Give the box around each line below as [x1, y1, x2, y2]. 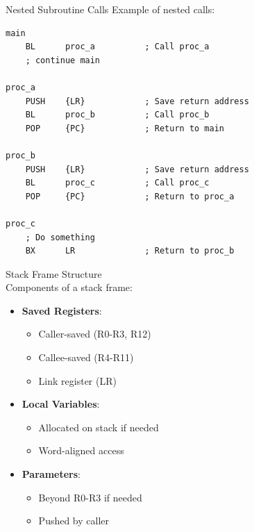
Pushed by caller [38, 513, 110, 528]
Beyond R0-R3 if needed [38, 490, 142, 504]
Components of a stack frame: [6, 280, 133, 294]
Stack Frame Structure [6, 266, 102, 281]
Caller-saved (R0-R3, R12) [38, 326, 151, 341]
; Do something [25, 232, 95, 242]
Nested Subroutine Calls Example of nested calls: [6, 2, 215, 16]
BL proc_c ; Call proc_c [25, 178, 210, 188]
